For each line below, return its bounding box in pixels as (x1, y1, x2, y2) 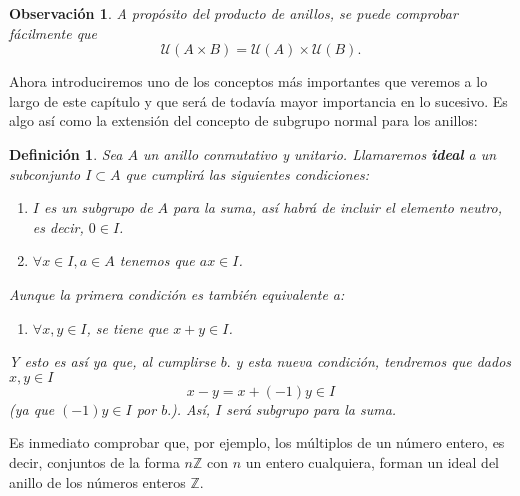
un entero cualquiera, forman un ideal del (245, 451, 500, 472)
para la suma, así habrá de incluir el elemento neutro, (173, 197, 503, 218)
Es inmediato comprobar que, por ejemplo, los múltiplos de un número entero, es (9, 432, 505, 453)
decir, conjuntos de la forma (9, 451, 180, 472)
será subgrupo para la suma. (226, 398, 397, 419)
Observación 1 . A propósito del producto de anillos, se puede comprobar (9, 3, 458, 23)
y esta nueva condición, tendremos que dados (235, 351, 512, 372)
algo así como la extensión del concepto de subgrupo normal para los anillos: (9, 110, 478, 131)
